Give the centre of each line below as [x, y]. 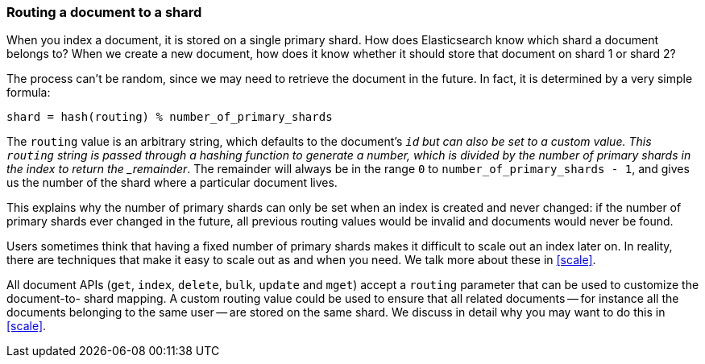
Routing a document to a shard [104, 12]
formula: [29, 93]
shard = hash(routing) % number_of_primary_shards [170, 117]
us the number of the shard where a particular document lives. [172, 183]
